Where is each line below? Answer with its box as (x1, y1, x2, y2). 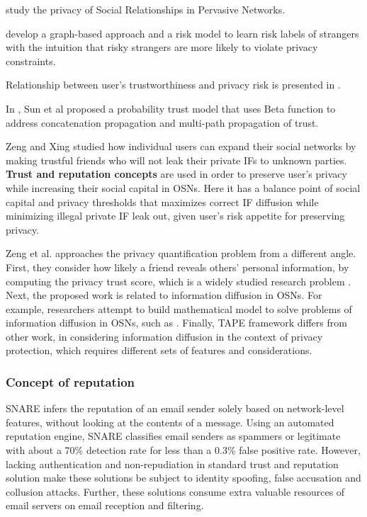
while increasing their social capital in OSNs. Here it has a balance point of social (6, 180, 361, 195)
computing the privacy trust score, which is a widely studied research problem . (6, 273, 351, 288)
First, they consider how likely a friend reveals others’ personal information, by (6, 259, 349, 274)
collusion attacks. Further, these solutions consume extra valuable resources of (6, 484, 345, 499)
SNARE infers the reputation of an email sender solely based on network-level (6, 401, 344, 416)
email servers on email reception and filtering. (6, 498, 204, 513)
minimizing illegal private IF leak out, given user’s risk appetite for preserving (6, 208, 345, 223)
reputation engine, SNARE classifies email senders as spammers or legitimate (6, 428, 341, 443)
